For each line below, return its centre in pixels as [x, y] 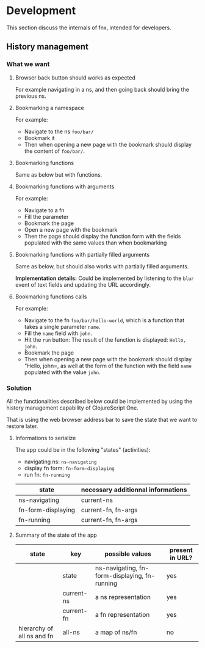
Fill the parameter [46, 216]
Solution [19, 388]
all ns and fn [36, 636]
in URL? [181, 558]
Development [41, 11]
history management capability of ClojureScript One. [72, 408]
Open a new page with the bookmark [71, 229]
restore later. [22, 426]
